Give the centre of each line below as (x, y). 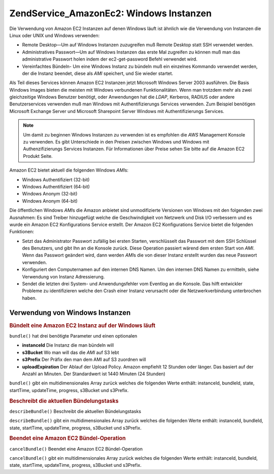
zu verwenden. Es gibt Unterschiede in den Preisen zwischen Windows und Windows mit (116, 142)
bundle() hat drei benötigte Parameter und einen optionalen (73, 336)
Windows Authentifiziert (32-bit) (56, 179)
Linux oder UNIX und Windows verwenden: (55, 35)
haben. (29, 298)
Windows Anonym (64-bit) (50, 201)
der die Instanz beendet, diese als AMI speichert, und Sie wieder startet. (98, 73)
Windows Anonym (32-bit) (50, 194)
